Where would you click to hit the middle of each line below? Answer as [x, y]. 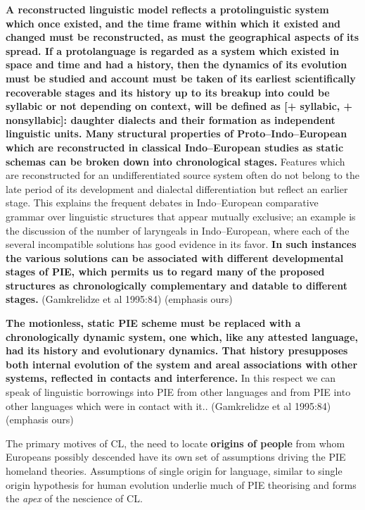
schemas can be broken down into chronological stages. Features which [175, 161]
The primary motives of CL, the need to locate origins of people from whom [175, 443]
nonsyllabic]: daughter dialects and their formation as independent [171, 119]
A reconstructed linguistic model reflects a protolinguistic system [167, 9]
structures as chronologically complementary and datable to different [177, 285]
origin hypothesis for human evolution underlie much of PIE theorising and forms [181, 484]
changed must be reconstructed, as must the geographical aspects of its [182, 37]
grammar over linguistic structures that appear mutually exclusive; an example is [181, 216]
